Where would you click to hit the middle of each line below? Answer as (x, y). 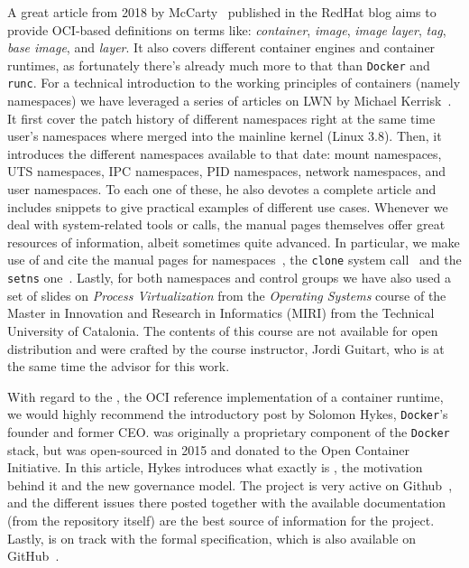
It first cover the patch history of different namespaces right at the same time (221, 118)
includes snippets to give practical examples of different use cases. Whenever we (228, 206)
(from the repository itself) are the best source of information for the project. (221, 520)
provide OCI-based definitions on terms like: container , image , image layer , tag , (227, 29)
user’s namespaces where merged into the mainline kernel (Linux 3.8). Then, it (225, 136)
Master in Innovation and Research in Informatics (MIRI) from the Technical (221, 313)
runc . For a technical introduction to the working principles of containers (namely (234, 83)
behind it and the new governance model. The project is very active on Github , (230, 484)
